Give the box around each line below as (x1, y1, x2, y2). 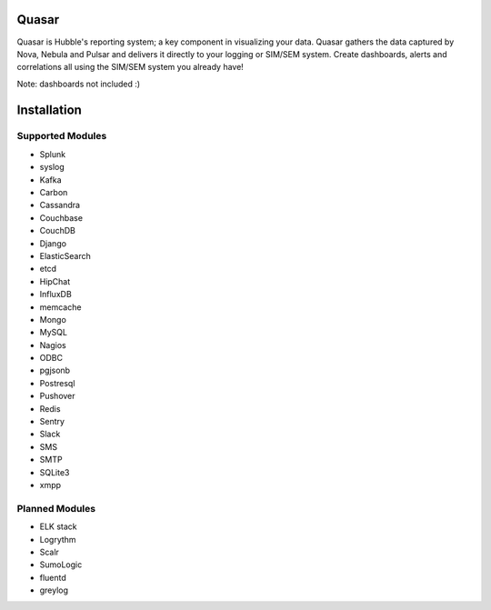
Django (39, 237, 67, 249)
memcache (39, 301, 82, 313)
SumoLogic (39, 559, 83, 570)
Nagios (39, 339, 67, 350)
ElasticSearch (39, 250, 91, 261)
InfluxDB (39, 289, 72, 300)
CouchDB (39, 225, 76, 236)
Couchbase (39, 212, 84, 223)
